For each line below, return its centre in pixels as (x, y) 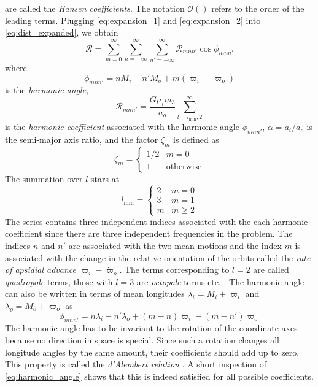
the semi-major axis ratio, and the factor (82, 139)
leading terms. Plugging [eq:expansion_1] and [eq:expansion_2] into (133, 20)
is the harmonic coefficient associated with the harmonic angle (122, 127)
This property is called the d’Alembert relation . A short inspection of (136, 364)
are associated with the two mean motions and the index (175, 246)
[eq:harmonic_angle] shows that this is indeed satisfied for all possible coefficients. (159, 376)
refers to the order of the (258, 8)
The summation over (44, 178)
